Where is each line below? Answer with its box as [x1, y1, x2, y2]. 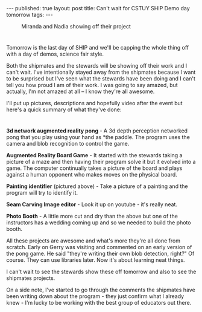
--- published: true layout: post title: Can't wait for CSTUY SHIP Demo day [6, 5, 190, 11]
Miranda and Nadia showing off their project [21, 23, 131, 30]
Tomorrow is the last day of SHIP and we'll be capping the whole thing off [6, 44, 189, 51]
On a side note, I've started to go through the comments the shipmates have [6, 286, 196, 294]
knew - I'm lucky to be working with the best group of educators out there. [6, 299, 192, 307]
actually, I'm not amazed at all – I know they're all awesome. [6, 88, 155, 95]
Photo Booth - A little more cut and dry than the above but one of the [6, 213, 178, 220]
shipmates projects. [6, 275, 55, 282]
